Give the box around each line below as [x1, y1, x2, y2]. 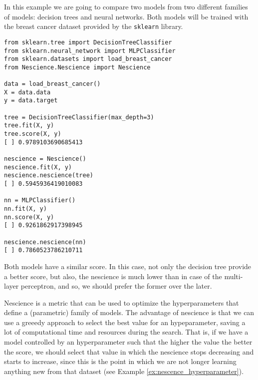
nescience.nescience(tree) [4, 172, 93, 179]
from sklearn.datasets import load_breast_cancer [4, 55, 172, 63]
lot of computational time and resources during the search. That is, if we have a [4, 327, 249, 337]
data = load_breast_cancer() [4, 80, 101, 88]
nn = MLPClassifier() [4, 197, 76, 204]
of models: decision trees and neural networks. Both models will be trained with [4, 11, 249, 21]
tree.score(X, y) [4, 130, 61, 138]
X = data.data [4, 88, 51, 96]
